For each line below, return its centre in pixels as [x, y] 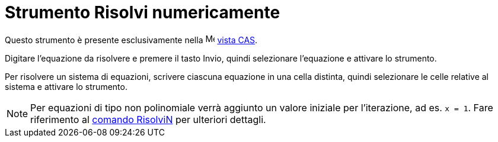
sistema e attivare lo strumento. [66, 86]
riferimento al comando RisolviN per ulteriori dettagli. [148, 119]
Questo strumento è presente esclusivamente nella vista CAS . [131, 40]
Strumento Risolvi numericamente [143, 12]
